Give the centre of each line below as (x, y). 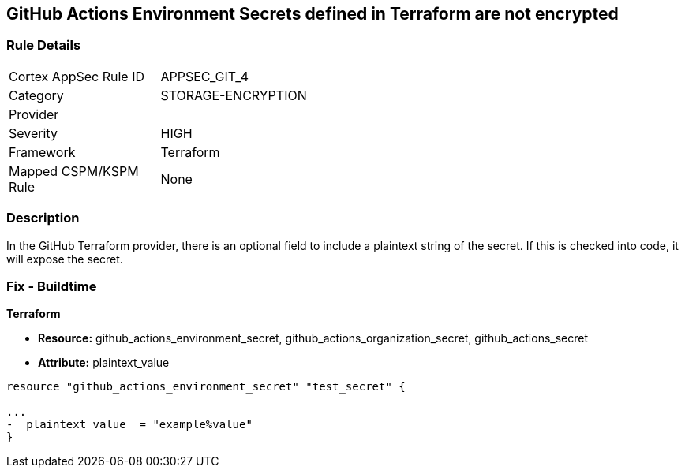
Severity (33, 133)
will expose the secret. (65, 259)
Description (43, 218)
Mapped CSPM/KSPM (74, 171)
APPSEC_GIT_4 (204, 76)
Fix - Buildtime (52, 286)
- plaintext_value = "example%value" (129, 425)
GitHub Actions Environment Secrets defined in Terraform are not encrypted (313, 14)
